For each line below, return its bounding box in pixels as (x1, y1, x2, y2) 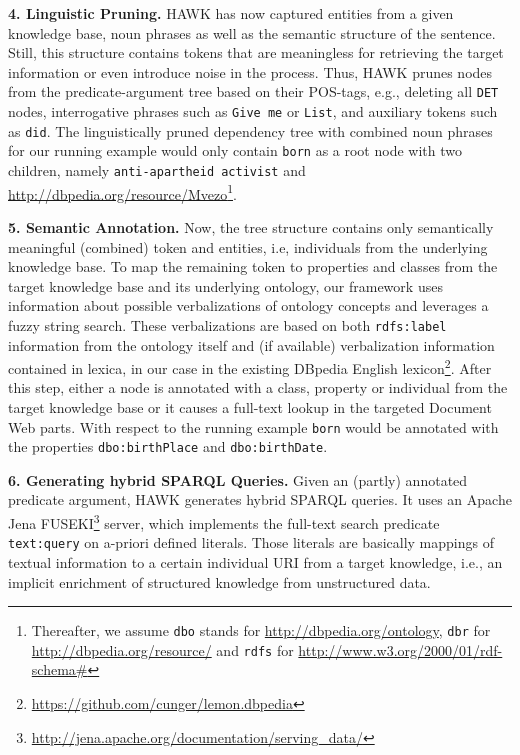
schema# (31, 659, 88, 680)
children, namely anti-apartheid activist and (8, 160, 306, 180)
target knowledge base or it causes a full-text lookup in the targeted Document (8, 396, 492, 417)
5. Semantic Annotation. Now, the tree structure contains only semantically (8, 216, 494, 237)
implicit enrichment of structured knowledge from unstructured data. (8, 571, 431, 592)
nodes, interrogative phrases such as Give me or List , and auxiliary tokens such (8, 101, 498, 122)
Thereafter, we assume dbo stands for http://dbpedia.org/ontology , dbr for (31, 620, 491, 641)
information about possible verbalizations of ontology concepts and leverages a (8, 295, 489, 316)
